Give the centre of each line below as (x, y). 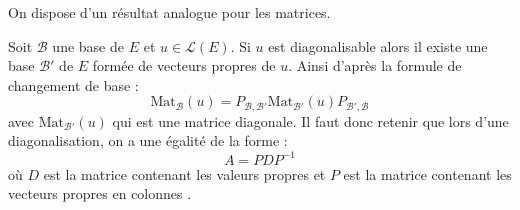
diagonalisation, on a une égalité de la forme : (148, 140)
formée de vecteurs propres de (184, 65)
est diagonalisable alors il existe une (378, 45)
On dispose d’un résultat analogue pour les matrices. (169, 12)
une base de (88, 45)
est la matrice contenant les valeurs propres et (184, 173)
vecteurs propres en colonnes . (100, 193)
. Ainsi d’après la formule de (375, 65)
